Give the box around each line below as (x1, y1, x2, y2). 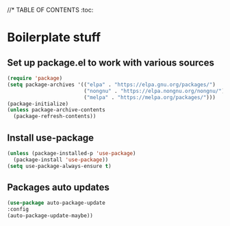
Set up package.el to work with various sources (7, 57, 214, 68)
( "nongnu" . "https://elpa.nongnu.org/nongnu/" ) (83, 87, 225, 94)
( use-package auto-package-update (7, 199, 106, 207)
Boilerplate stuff (7, 30, 101, 45)
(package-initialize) (7, 100, 69, 107)
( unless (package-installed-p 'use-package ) (7, 150, 136, 156)
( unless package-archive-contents (7, 107, 106, 113)
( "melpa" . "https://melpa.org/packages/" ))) (83, 94, 216, 101)
